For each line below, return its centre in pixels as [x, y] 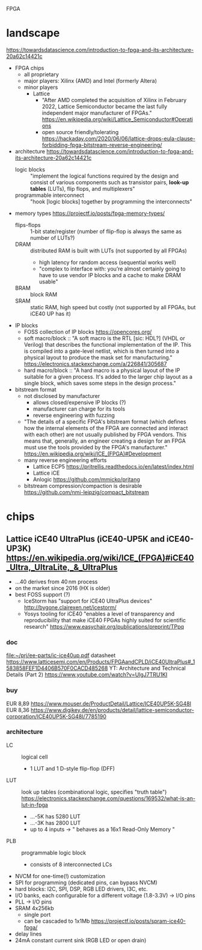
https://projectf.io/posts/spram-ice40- [139, 921]
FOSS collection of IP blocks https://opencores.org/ [88, 332]
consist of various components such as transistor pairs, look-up [109, 182]
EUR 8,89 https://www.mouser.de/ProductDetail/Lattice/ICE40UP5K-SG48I [99, 704]
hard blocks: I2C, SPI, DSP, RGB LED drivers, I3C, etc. [81, 889]
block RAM [44, 294]
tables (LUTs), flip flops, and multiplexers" [82, 188]
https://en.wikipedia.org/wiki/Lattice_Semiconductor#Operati [118, 119]
